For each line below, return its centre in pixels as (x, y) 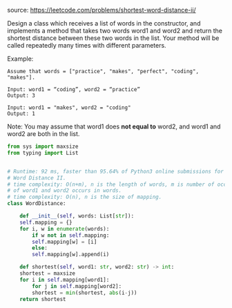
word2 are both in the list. (43, 134)
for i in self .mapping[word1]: (65, 280)
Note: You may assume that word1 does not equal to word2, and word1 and (114, 126)
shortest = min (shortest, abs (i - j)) (85, 293)
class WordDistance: (37, 204)
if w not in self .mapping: (71, 235)
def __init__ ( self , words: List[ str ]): (77, 216)
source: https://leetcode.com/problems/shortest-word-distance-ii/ (102, 10)
